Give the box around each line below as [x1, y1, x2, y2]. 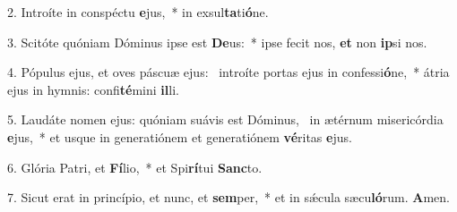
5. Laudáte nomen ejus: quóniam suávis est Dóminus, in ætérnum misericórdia [7, 110, 444, 129]
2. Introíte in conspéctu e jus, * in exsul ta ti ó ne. [7, 3, 269, 21]
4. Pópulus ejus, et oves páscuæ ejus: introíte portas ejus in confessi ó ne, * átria [7, 63, 450, 81]
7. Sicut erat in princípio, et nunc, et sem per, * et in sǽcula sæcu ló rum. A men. [7, 188, 450, 207]
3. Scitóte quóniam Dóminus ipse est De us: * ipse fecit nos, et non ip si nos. [7, 32, 427, 51]
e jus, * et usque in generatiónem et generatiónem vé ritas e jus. [7, 127, 352, 146]
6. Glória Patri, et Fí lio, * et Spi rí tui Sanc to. [7, 157, 263, 176]
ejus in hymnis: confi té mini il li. [7, 80, 179, 98]
